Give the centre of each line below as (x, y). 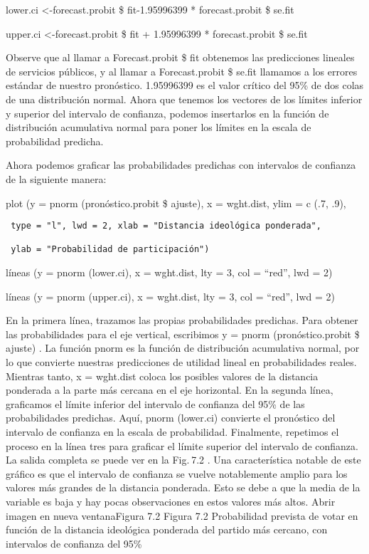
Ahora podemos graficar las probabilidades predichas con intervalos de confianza (181, 165)
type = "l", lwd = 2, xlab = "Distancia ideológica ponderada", (166, 226)
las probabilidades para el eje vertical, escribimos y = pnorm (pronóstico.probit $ (183, 334)
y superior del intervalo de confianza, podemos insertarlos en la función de (167, 113)
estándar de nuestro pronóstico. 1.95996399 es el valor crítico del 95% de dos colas (185, 85)
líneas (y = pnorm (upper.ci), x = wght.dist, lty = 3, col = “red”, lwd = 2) (171, 296)
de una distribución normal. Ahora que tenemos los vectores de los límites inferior (184, 99)
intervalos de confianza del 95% (74, 543)
